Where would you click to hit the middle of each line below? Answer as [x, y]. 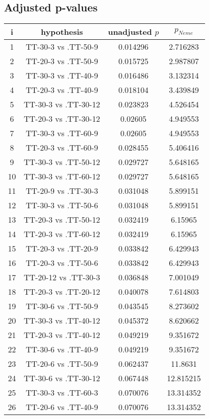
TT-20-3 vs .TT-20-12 [62, 292]
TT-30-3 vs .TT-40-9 [62, 76]
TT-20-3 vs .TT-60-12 [62, 234]
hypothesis [62, 32]
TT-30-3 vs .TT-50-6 [62, 205]
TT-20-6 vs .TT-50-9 [62, 364]
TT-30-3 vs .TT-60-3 [62, 393]
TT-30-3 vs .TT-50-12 [62, 162]
